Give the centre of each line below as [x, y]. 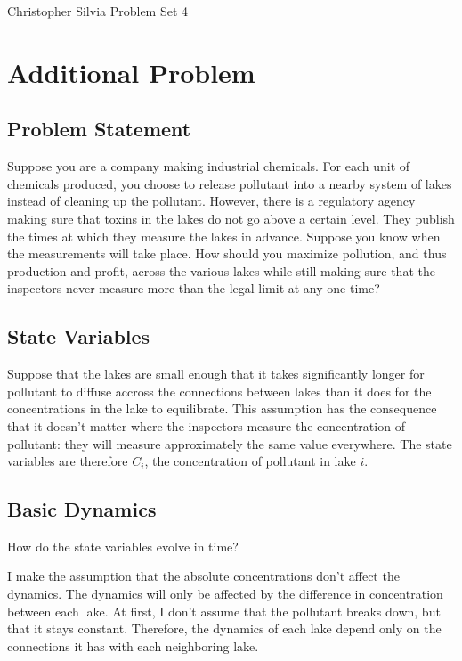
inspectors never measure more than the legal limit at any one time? [194, 288]
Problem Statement [99, 129]
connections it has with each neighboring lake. [133, 645]
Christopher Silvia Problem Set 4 [98, 11]
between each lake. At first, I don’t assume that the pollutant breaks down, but [224, 611]
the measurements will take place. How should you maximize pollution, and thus [227, 253]
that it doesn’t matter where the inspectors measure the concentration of [206, 425]
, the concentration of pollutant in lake [250, 461]
